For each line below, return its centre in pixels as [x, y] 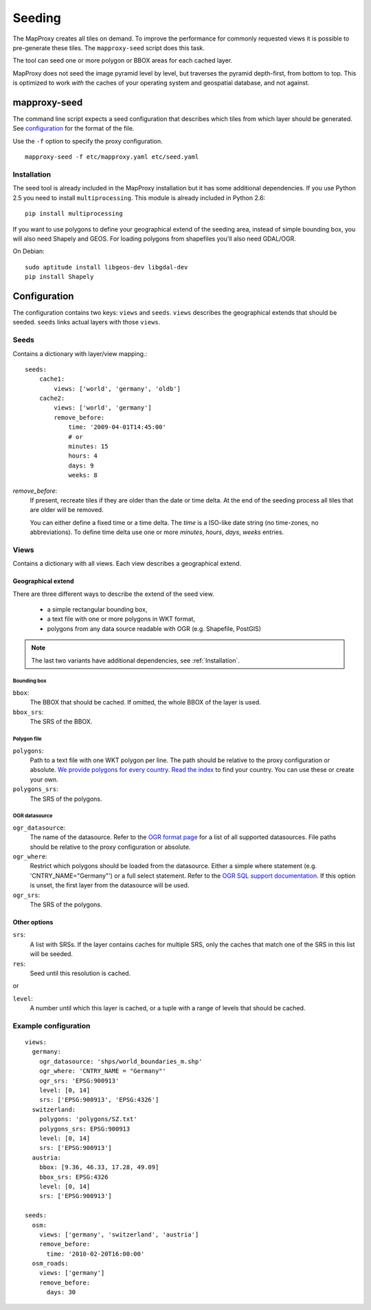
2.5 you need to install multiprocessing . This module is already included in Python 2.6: [139, 198]
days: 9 [81, 465]
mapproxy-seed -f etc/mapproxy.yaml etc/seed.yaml [112, 157]
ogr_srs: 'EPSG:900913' [79, 1080]
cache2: [52, 398]
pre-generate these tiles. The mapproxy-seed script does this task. [109, 47]
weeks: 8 [83, 475]
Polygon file [27, 739]
